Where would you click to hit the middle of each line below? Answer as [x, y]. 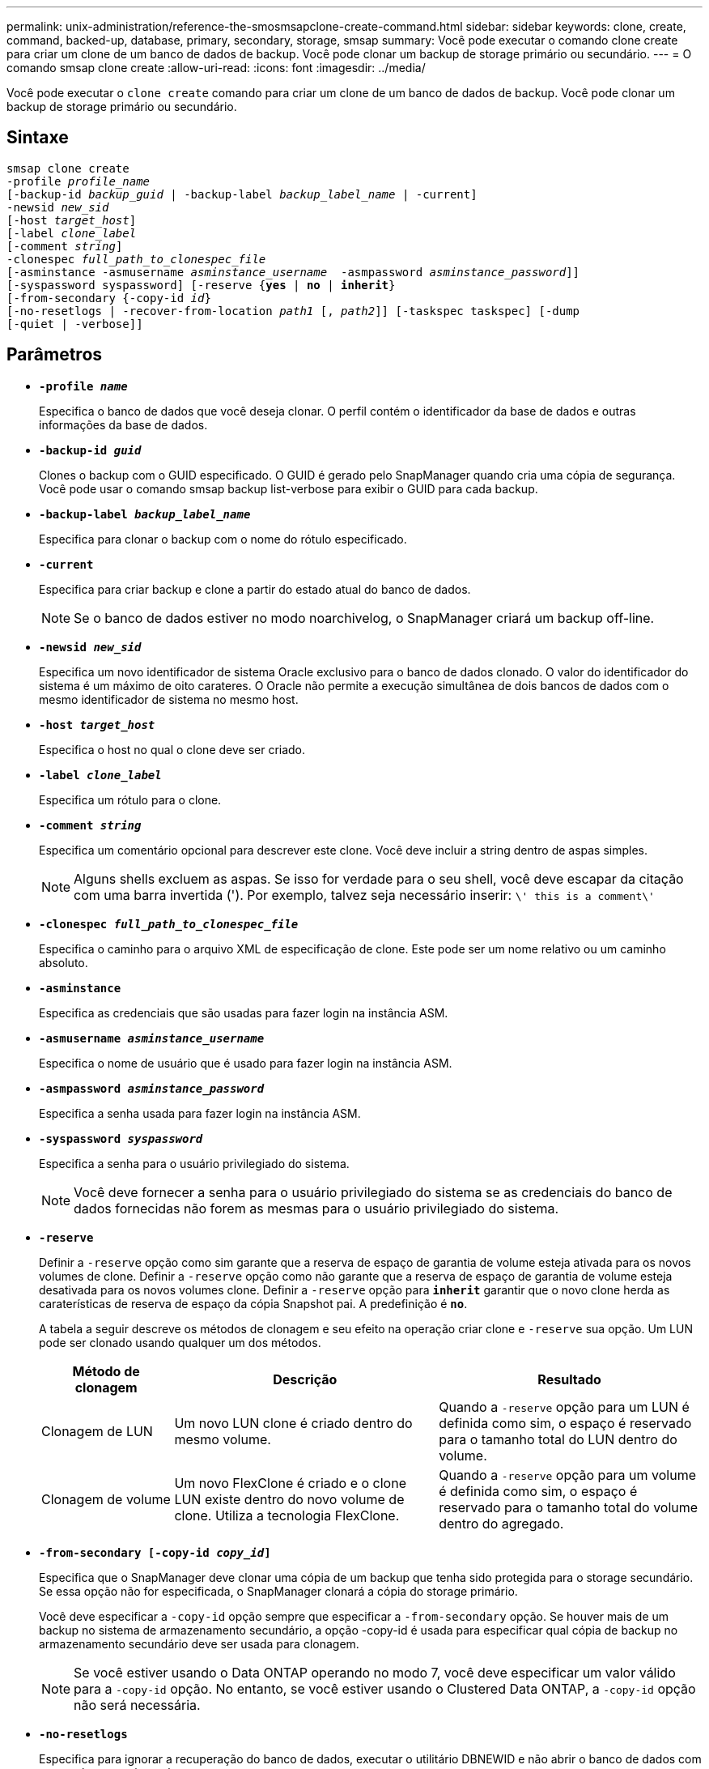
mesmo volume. [223, 1439]
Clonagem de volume [106, 1499]
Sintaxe [38, 138]
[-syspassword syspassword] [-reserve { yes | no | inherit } [201, 285]
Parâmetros [55, 355]
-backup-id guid [90, 450]
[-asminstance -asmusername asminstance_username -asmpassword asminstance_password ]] [293, 272]
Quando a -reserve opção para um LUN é [564, 1407]
